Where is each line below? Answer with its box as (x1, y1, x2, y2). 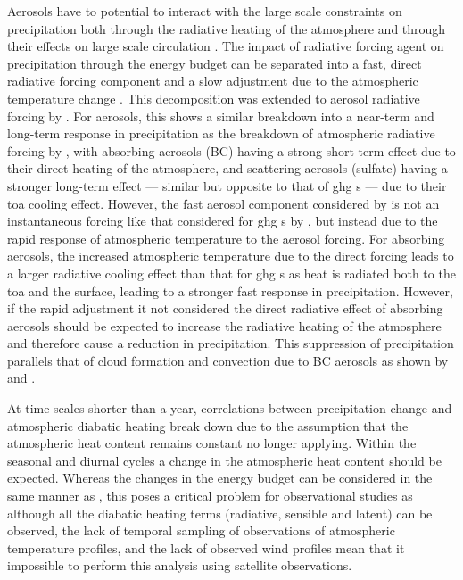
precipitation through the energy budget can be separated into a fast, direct (7, 54, 422, 72)
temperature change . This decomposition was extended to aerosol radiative (7, 88, 420, 107)
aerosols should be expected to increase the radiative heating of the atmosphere (7, 316, 442, 335)
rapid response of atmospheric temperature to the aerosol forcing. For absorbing (7, 228, 445, 247)
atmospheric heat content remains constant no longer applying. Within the (7, 434, 417, 452)
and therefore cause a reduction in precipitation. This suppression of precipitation (7, 334, 454, 352)
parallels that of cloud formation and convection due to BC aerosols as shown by (7, 351, 449, 369)
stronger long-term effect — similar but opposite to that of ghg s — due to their (7, 176, 447, 195)
